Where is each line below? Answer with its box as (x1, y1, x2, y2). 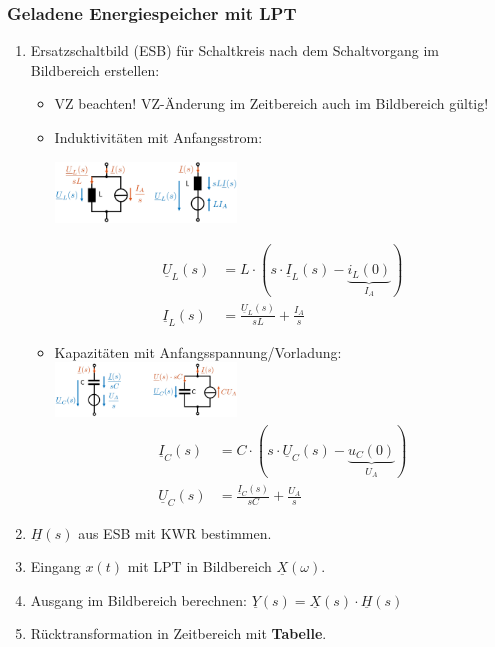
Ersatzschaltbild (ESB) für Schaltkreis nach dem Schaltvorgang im (30, 40, 439, 61)
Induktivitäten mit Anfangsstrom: (54, 127, 263, 147)
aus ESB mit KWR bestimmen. (78, 522, 272, 543)
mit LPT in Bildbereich (127, 556, 272, 577)
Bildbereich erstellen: (30, 59, 160, 80)
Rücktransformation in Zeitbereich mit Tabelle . (30, 623, 327, 644)
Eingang (30, 556, 81, 577)
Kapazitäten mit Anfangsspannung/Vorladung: (54, 341, 342, 362)
